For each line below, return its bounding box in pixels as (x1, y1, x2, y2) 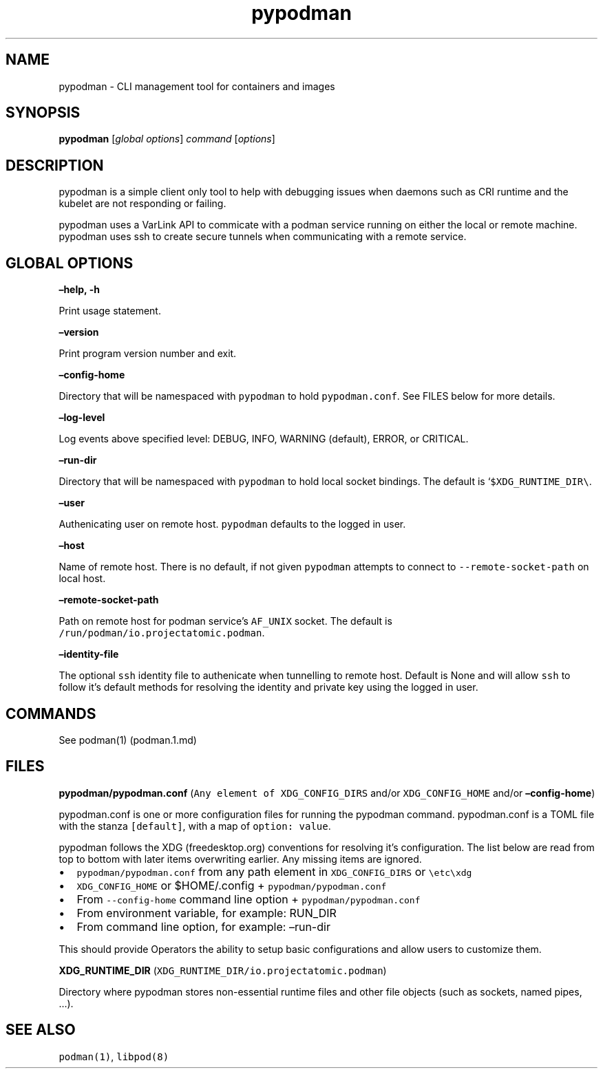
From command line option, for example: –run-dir (76, 919, 330, 934)
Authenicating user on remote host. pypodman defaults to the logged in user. (59, 518, 406, 530)
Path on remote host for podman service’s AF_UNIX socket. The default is (59, 615, 392, 627)
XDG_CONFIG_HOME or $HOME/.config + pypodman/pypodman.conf (76, 878, 387, 892)
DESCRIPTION (6, 156, 104, 174)
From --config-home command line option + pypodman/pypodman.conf (76, 892, 421, 906)
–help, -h (59, 283, 100, 296)
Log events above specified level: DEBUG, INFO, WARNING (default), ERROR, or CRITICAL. (59, 433, 469, 445)
